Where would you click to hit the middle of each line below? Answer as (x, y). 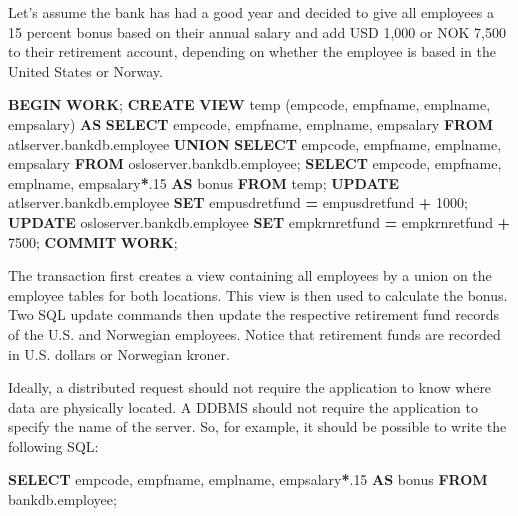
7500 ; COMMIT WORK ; (93, 241)
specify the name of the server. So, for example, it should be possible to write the (257, 426)
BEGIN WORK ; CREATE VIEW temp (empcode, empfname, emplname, (249, 104)
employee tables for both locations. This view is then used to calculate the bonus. (258, 294)
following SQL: (53, 445)
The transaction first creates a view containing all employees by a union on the (250, 275)
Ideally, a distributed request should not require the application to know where (250, 387)
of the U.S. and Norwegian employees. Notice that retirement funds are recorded (254, 333)
